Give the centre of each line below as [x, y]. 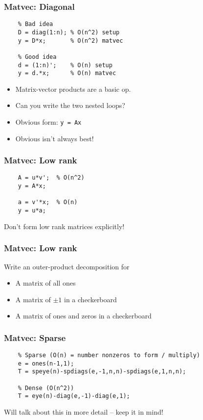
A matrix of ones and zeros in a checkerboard [83, 316]
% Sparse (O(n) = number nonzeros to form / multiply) [109, 355]
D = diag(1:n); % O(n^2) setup [69, 32]
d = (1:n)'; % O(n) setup [65, 65]
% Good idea [37, 57]
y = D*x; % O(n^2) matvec [70, 40]
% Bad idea [35, 24]
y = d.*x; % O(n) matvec [67, 73]
